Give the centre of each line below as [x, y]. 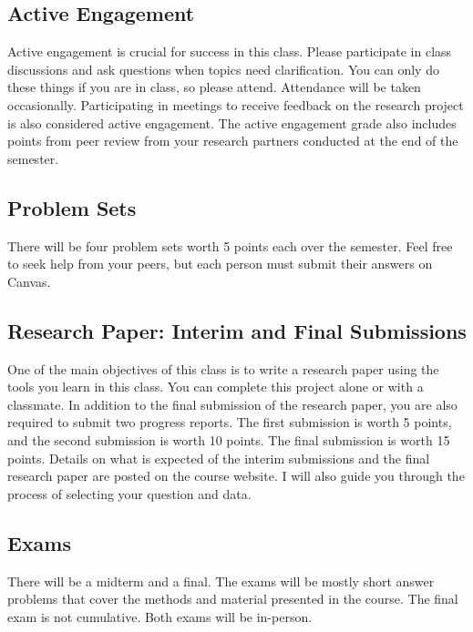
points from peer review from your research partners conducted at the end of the [233, 141]
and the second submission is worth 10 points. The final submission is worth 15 [229, 439]
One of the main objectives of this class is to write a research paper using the [223, 368]
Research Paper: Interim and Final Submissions [237, 330]
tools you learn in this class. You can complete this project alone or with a [216, 387]
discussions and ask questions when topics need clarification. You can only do [223, 69]
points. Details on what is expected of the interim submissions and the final [219, 458]
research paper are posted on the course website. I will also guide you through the [236, 476]
